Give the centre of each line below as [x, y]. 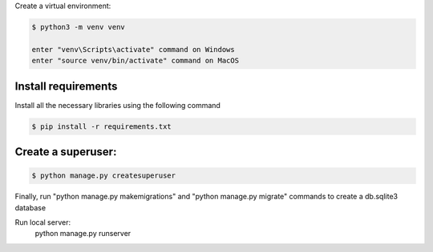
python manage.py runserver [83, 234]
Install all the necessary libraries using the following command [117, 105]
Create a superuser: [66, 152]
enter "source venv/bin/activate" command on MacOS [136, 61]
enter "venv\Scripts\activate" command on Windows [134, 49]
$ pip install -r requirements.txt [101, 126]
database [30, 207]
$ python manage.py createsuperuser [104, 176]
